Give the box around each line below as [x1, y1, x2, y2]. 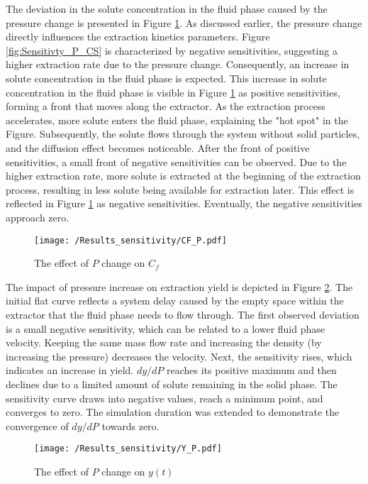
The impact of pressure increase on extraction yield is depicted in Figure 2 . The [6, 279, 353, 294]
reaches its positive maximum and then [167, 363, 337, 378]
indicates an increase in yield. [6, 363, 134, 378]
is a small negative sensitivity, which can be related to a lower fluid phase [6, 321, 325, 336]
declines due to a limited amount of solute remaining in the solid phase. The [6, 376, 338, 391]
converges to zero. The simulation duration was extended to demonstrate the [6, 405, 340, 419]
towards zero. [101, 418, 160, 433]
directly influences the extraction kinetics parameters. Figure [6, 29, 270, 44]
